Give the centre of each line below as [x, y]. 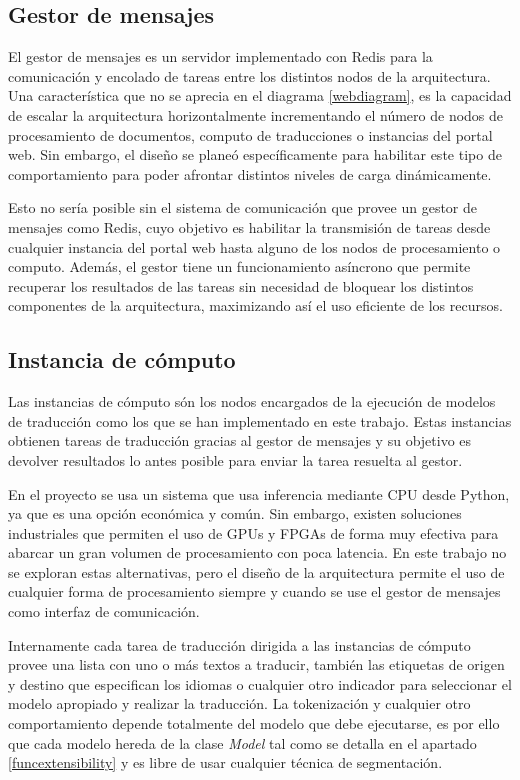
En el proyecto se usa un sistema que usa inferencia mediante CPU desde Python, [259, 493]
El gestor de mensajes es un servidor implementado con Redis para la [220, 56]
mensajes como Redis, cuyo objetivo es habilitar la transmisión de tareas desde [249, 226]
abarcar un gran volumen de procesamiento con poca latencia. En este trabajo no [257, 552]
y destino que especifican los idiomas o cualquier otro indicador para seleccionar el [260, 683]
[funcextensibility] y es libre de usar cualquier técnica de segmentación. [225, 762]
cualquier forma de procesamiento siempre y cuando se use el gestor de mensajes [254, 591]
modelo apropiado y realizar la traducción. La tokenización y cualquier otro [239, 703]
